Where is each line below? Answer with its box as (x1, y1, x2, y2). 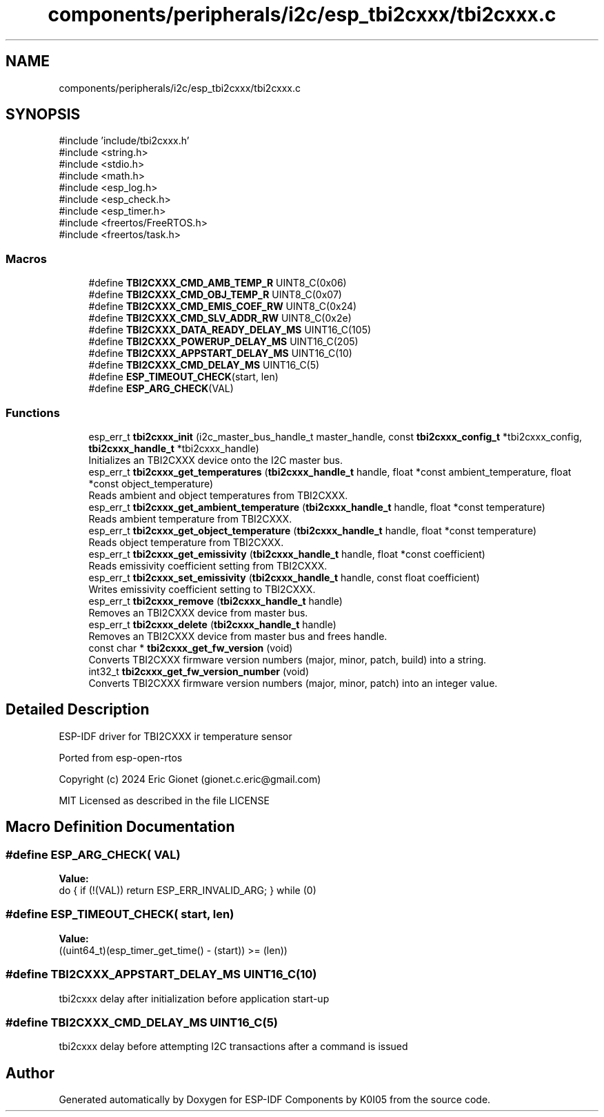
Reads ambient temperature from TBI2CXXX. (88, 512, 292, 525)
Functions (6, 405, 60, 420)
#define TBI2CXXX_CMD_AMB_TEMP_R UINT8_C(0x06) (88, 277, 347, 289)
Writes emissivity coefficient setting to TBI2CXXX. (88, 583, 316, 595)
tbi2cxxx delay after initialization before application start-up (59, 992, 330, 1004)
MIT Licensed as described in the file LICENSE (59, 794, 270, 806)
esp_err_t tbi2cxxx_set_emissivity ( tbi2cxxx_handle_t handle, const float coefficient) (88, 571, 480, 583)
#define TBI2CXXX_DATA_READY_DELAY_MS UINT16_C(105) (88, 324, 372, 336)
